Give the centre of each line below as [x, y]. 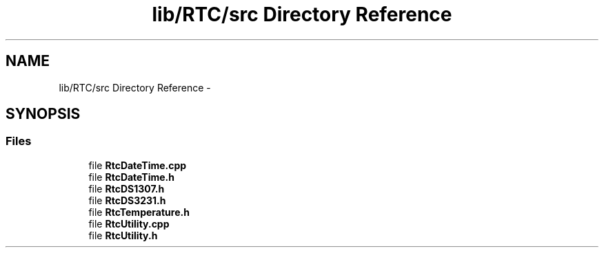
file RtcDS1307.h [127, 188]
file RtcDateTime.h [131, 177]
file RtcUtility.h [123, 235]
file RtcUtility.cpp [129, 223]
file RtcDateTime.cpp [138, 165]
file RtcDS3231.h [127, 200]
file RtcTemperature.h [139, 212]
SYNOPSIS [43, 114]
